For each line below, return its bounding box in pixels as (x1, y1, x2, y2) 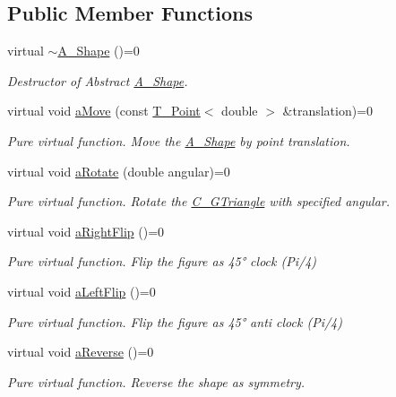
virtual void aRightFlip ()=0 (7, 221, 165, 240)
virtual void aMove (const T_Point (7, 101, 201, 120)
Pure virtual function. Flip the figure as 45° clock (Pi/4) (7, 252, 317, 271)
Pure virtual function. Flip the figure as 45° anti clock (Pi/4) (7, 312, 342, 331)
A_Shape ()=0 (57, 41, 140, 60)
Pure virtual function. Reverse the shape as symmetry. (7, 372, 306, 391)
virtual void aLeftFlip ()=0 (7, 281, 156, 300)
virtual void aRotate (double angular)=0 (7, 161, 230, 180)
